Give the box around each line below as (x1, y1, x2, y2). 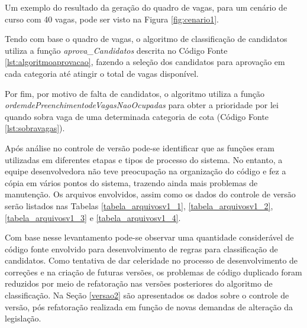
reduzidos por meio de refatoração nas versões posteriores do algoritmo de (5, 277, 273, 290)
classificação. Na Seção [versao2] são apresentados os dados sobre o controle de (5, 289, 289, 301)
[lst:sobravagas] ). (5, 122, 65, 134)
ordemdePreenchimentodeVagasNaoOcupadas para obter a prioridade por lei (5, 99, 279, 111)
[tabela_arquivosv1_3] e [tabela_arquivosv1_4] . (5, 211, 181, 223)
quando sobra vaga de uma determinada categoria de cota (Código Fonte (5, 110, 269, 122)
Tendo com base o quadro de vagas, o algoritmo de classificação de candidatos (5, 33, 287, 45)
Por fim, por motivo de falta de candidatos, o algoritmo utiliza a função (5, 87, 265, 99)
